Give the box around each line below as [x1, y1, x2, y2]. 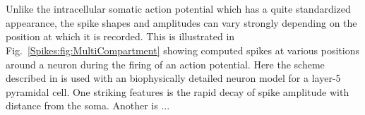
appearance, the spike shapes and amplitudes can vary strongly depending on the [6, 15, 357, 30]
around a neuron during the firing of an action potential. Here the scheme [6, 56, 325, 71]
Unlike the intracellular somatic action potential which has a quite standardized [6, 1, 351, 16]
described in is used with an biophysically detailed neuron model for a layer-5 [6, 71, 341, 85]
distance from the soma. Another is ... [6, 98, 170, 113]
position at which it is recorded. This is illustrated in [6, 29, 235, 44]
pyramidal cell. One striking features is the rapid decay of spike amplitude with [6, 84, 349, 99]
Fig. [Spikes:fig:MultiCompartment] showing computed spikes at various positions [6, 42, 359, 57]
